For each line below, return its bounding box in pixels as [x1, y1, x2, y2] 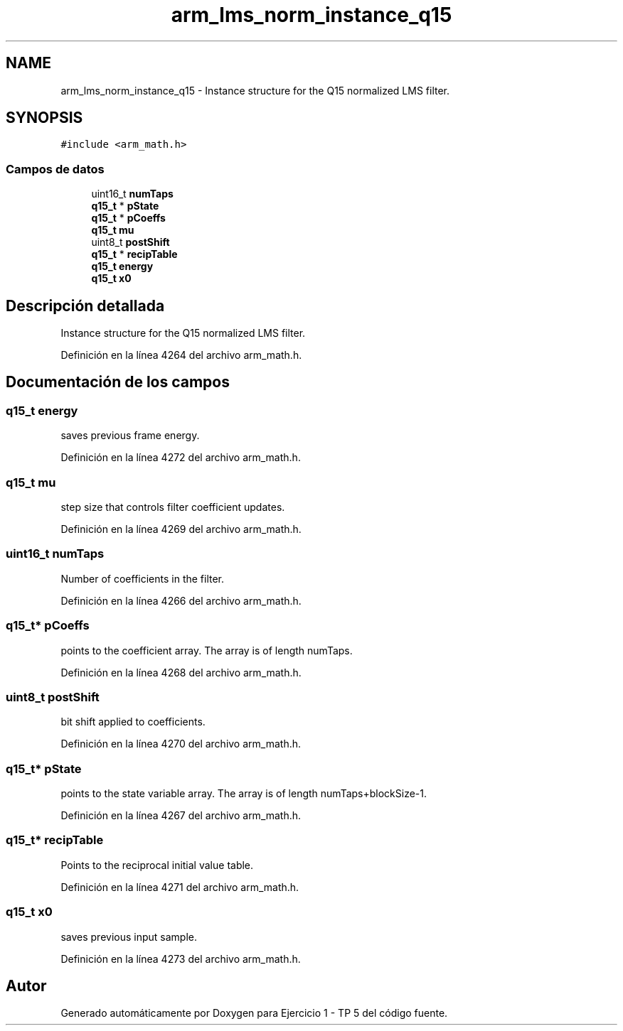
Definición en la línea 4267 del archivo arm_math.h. [60, 809, 302, 821]
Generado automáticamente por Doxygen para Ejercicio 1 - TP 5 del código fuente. [60, 1007, 448, 1020]
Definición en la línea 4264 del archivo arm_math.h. [60, 349, 302, 362]
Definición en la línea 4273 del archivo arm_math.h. [60, 952, 301, 965]
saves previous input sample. [60, 930, 197, 943]
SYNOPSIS [6, 109, 83, 127]
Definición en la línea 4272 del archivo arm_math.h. [60, 451, 301, 464]
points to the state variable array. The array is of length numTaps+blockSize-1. [60, 787, 427, 799]
